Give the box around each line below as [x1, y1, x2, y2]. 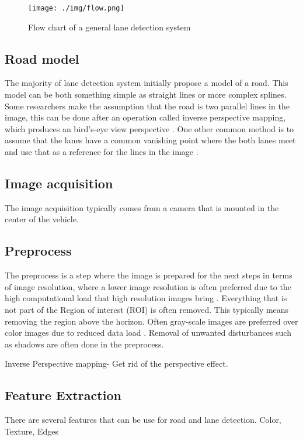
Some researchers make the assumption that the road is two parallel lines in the [5, 99, 290, 112]
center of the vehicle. [5, 213, 79, 225]
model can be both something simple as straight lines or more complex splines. [5, 88, 287, 101]
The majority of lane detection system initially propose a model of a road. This [5, 77, 288, 89]
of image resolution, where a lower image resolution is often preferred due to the [5, 280, 291, 292]
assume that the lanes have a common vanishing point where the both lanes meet [5, 134, 296, 146]
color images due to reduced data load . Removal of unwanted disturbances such [5, 326, 291, 339]
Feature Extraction [5, 386, 121, 404]
